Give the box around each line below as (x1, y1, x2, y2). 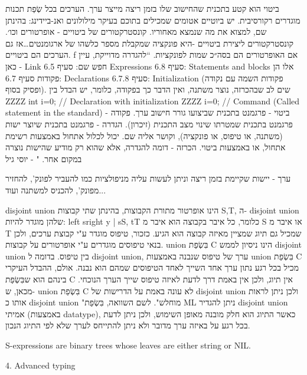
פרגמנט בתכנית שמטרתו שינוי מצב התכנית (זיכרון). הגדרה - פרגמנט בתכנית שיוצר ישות (5, 117, 293, 130)
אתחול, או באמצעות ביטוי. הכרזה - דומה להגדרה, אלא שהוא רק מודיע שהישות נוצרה (5, 141, 286, 153)
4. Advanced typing (5, 358, 76, 371)
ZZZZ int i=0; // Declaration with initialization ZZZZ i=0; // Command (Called (5, 94, 300, 107)
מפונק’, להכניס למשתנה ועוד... (5, 183, 106, 196)
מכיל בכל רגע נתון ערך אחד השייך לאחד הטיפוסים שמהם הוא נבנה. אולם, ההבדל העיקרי (5, 261, 299, 274)
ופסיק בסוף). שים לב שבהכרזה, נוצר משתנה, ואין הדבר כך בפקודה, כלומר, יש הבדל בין (5, 83, 290, 96)
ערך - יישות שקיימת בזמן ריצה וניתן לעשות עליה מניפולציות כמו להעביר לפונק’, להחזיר (5, 172, 291, 185)
